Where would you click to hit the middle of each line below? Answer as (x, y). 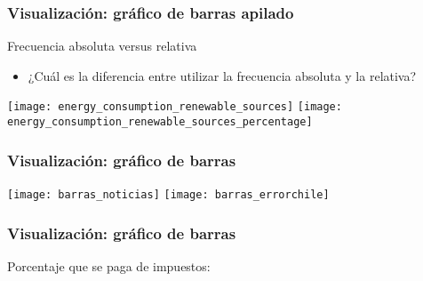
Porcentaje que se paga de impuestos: (109, 265)
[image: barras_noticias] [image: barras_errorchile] (168, 194)
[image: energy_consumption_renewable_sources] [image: (175, 107)
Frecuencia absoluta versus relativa (102, 46)
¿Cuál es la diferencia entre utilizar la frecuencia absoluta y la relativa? (222, 75)
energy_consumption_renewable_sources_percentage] (160, 122)
